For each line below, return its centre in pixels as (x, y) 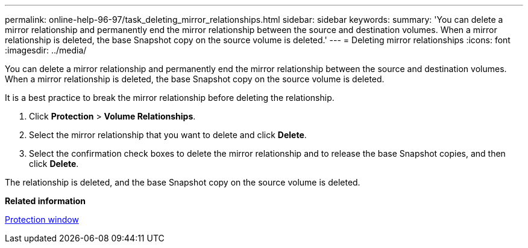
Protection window (42, 219)
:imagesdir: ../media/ (46, 50)
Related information (46, 201)
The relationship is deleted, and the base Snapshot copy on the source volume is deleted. (183, 182)
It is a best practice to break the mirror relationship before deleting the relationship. (170, 98)
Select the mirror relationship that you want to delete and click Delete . (168, 135)
